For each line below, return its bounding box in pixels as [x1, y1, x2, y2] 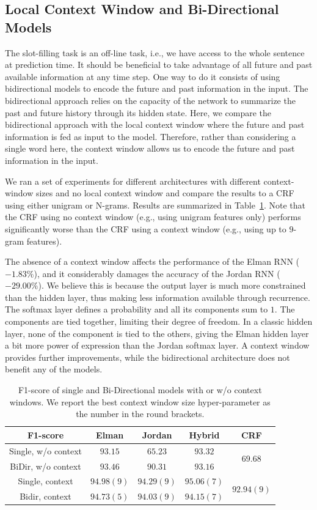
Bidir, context [20, 490, 71, 503]
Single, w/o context [9, 444, 82, 457]
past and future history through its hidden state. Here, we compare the [5, 106, 272, 119]
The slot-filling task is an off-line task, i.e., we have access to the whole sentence [5, 46, 305, 59]
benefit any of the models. [5, 363, 103, 375]
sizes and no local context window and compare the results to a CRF [35, 187, 294, 199]
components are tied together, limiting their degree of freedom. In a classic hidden [5, 315, 313, 328]
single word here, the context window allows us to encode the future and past [5, 142, 295, 155]
